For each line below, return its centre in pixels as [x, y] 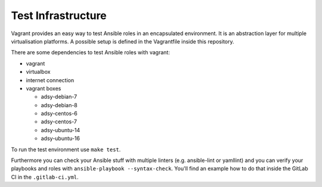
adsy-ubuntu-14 [61, 130]
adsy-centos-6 [59, 114]
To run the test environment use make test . [66, 149]
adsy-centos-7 [59, 121]
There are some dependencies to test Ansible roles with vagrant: [90, 52]
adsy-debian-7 [59, 97]
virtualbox [38, 72]
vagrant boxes [44, 88]
